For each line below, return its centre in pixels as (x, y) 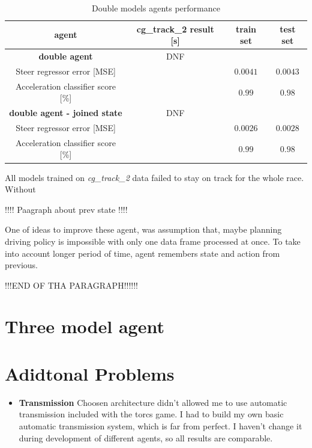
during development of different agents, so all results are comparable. (146, 437)
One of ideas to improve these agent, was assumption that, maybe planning (143, 229)
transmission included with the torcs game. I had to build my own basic (151, 414)
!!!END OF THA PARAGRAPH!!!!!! (71, 285)
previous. (21, 265)
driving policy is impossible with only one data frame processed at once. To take (153, 241)
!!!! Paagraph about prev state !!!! (66, 209)
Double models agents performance (156, 8)
